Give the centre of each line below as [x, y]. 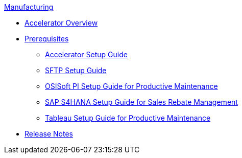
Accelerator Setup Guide [86, 54]
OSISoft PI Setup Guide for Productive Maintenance [131, 86]
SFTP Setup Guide [76, 70]
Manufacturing [29, 7]
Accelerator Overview [61, 23]
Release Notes [49, 134]
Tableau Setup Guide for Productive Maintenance [128, 118]
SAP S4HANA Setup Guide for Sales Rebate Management [141, 102]
